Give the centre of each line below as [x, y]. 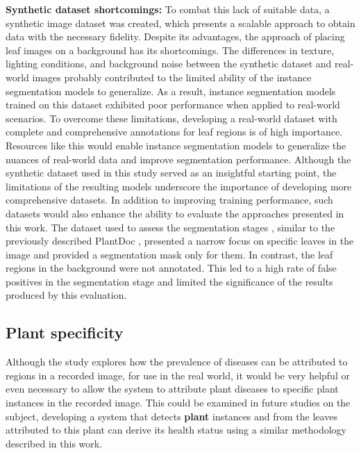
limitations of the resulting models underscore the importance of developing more [179, 186]
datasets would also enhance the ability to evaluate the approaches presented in [175, 213]
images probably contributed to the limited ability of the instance [172, 77]
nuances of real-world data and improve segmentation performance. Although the [178, 159]
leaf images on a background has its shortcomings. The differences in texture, [170, 50]
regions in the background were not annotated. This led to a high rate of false [171, 268]
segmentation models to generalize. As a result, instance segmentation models [171, 91]
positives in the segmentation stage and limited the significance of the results [169, 281]
